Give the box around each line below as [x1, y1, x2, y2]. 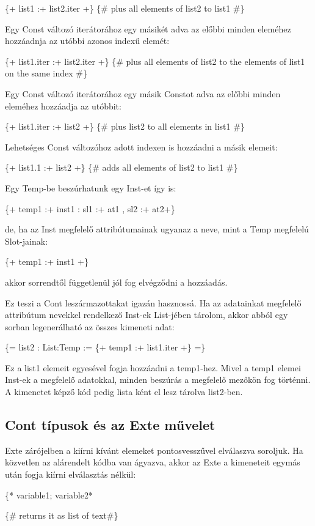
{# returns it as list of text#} [5, 509, 118, 522]
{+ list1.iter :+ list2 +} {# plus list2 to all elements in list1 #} [5, 120, 245, 133]
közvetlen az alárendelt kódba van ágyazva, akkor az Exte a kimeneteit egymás [5, 456, 300, 469]
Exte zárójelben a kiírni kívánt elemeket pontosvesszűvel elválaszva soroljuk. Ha [5, 443, 303, 456]
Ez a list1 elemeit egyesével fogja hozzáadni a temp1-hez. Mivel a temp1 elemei [5, 361, 301, 374]
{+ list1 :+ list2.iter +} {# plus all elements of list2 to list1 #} [5, 2, 245, 14]
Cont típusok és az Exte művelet [5, 415, 215, 434]
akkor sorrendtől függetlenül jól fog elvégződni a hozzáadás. [5, 275, 228, 288]
